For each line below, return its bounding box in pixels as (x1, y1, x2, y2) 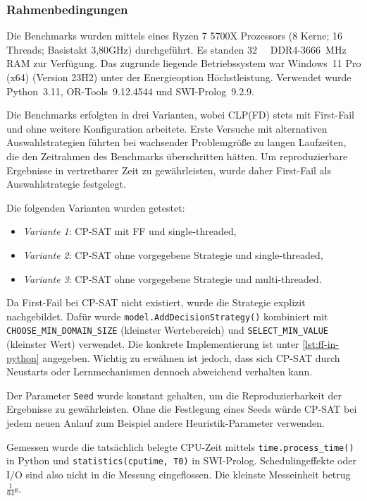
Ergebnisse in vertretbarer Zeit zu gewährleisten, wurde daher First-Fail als (6, 162, 331, 177)
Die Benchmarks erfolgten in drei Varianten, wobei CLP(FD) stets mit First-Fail (6, 107, 355, 122)
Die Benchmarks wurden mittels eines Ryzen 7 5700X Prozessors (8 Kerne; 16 (6, 28, 342, 43)
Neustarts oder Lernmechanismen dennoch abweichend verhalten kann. (6, 364, 313, 379)
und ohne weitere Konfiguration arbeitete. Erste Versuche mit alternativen (6, 121, 328, 135)
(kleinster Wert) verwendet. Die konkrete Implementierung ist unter (6, 337, 299, 351)
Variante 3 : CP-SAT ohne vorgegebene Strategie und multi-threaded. (23, 271, 322, 286)
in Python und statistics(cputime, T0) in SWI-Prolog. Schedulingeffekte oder (6, 453, 356, 468)
